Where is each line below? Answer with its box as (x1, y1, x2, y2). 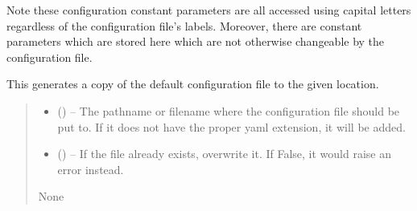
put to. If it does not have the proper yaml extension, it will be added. (57, 118, 406, 135)
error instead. (57, 160, 124, 177)
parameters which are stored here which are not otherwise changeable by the (6, 33, 385, 50)
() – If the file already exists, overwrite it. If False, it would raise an (57, 145, 392, 162)
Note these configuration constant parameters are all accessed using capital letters (6, 2, 411, 18)
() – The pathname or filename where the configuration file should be (57, 102, 400, 119)
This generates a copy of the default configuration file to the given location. (6, 75, 379, 92)
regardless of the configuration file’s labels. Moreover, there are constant (6, 17, 362, 34)
